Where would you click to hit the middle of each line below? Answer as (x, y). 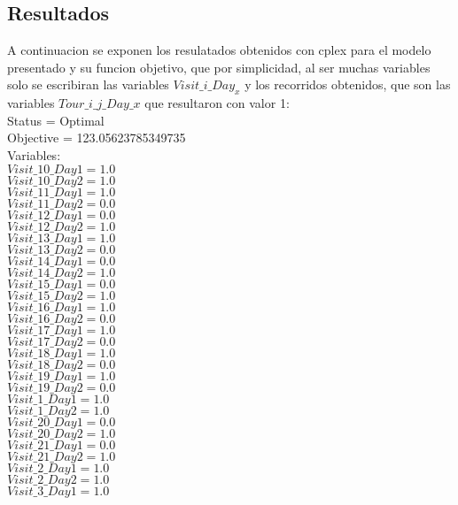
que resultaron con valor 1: (217, 103)
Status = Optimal (56, 120)
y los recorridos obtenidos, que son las (348, 84)
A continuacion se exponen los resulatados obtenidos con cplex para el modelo (219, 50)
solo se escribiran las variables (88, 84)
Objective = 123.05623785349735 (97, 138)
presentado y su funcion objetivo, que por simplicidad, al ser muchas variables (219, 67)
